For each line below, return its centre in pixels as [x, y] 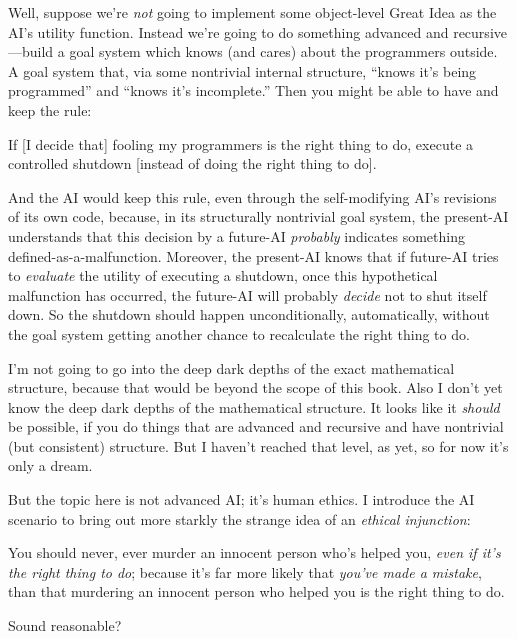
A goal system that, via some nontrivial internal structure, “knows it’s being [242, 70]
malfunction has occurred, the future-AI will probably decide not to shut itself [247, 294]
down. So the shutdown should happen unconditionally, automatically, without [249, 314]
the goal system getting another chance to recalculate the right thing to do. [239, 333]
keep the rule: [50, 109]
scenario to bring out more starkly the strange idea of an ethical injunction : [239, 518]
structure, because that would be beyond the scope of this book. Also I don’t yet [255, 387]
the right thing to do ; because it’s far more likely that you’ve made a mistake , [245, 571]
